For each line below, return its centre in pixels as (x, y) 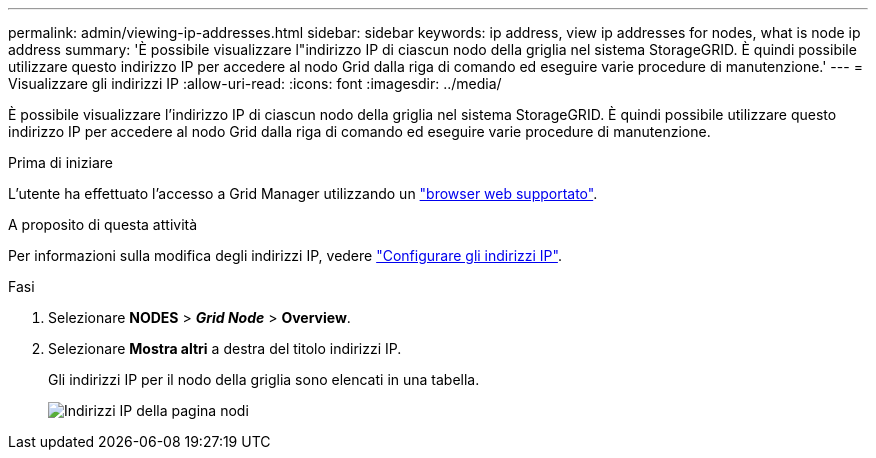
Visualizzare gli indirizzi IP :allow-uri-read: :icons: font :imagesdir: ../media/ (255, 83)
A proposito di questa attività (103, 224)
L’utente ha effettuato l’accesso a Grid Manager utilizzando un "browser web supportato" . (303, 193)
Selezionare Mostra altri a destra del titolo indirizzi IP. (225, 348)
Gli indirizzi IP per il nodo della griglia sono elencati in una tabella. (264, 379)
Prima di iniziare (60, 162)
